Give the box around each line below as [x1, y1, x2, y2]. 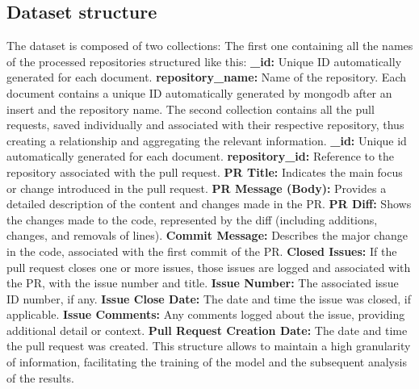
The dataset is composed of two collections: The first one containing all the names [6, 37, 413, 54]
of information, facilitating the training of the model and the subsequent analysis [6, 353, 407, 370]
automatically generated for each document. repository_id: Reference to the [6, 148, 395, 165]
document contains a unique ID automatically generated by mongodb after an [6, 84, 392, 101]
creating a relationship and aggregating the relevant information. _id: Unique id [6, 132, 407, 148]
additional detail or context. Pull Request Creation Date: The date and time [6, 321, 408, 338]
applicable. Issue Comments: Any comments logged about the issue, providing [6, 306, 405, 323]
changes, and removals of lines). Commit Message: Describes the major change [6, 227, 408, 244]
